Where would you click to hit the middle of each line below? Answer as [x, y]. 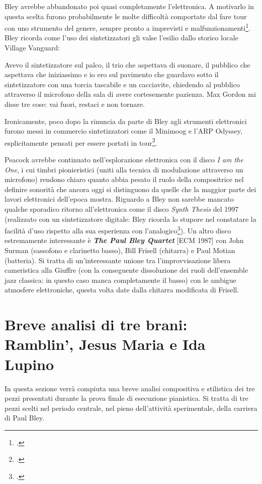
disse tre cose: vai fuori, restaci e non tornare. [75, 104]
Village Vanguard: [32, 48]
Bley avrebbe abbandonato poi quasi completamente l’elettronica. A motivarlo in [129, 6]
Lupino [29, 364]
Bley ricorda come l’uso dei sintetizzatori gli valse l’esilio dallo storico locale [121, 38]
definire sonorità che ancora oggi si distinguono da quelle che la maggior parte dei [130, 189]
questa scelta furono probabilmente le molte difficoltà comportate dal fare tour [126, 16]
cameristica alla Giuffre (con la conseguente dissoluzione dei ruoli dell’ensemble [126, 270]
